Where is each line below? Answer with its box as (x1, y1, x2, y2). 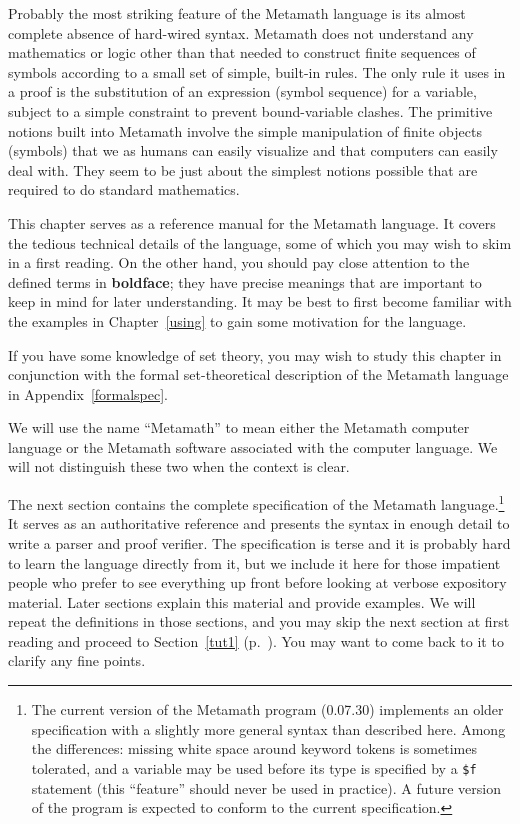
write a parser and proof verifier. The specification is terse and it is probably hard (8, 532, 511, 553)
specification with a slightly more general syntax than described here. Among (31, 718, 506, 739)
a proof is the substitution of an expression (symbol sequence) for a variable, (8, 81, 477, 102)
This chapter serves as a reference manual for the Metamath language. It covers (8, 212, 496, 233)
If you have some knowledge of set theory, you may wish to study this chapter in (8, 344, 502, 365)
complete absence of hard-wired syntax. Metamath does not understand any (8, 22, 474, 43)
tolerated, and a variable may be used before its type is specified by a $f (31, 757, 477, 778)
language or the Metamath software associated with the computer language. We (8, 436, 498, 457)
